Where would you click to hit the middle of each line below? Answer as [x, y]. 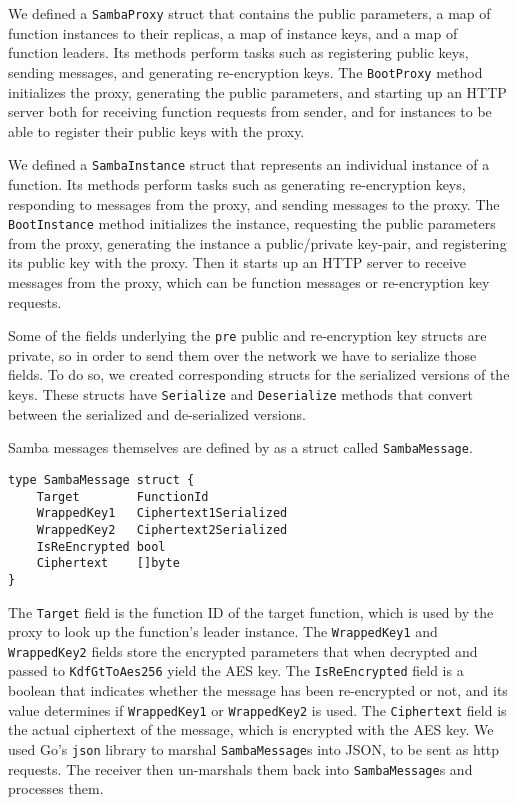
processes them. [56, 788]
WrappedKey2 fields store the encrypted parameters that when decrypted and [243, 650]
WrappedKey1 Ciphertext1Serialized [162, 513]
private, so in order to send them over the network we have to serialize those [242, 354]
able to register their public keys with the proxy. [156, 130]
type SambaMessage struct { [101, 479]
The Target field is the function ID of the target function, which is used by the [251, 611]
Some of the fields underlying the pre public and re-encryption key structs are [247, 335]
